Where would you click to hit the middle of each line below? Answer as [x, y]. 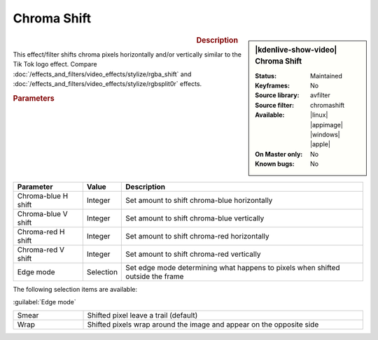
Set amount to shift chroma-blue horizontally [199, 200]
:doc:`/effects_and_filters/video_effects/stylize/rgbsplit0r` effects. [107, 83]
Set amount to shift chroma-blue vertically [195, 218]
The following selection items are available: [75, 289]
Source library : [277, 95]
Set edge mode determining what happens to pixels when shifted [233, 267]
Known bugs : [275, 164]
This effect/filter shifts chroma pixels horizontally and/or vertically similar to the [127, 54]
